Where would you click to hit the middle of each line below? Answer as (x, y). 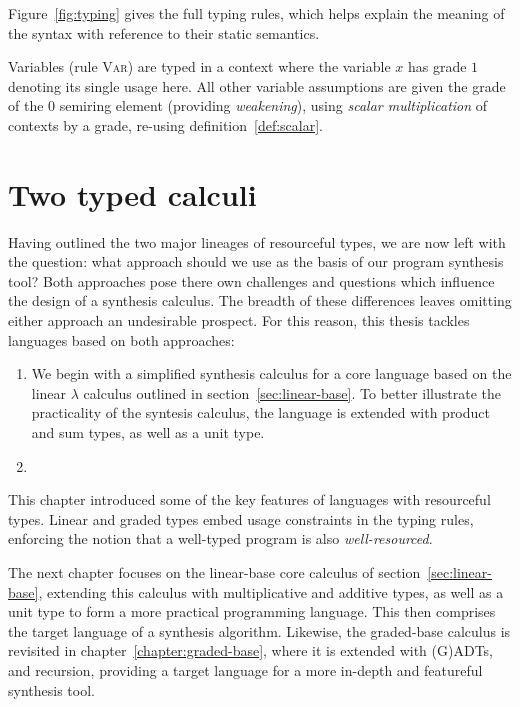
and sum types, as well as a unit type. (148, 432)
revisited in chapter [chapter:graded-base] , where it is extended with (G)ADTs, (250, 650)
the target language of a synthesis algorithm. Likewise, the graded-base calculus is (259, 630)
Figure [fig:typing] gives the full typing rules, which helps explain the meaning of (256, 13)
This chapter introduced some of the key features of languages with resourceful (249, 499)
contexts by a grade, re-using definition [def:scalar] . (166, 124)
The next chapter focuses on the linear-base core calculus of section (214, 572)
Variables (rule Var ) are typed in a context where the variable (199, 66)
